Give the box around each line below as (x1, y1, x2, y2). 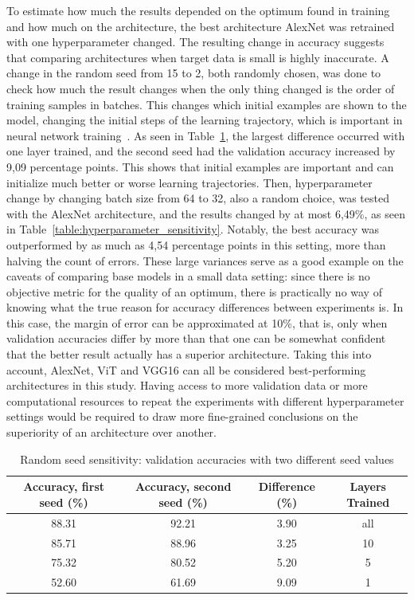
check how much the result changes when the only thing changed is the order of (6, 80, 395, 96)
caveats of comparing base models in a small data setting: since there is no (6, 268, 370, 284)
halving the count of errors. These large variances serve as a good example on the (6, 252, 404, 269)
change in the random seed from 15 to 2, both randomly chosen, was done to (6, 65, 381, 81)
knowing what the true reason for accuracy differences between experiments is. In (6, 299, 404, 316)
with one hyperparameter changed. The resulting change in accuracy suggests (6, 33, 385, 50)
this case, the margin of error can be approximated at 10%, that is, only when (6, 314, 388, 331)
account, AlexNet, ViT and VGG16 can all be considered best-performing (6, 361, 366, 378)
